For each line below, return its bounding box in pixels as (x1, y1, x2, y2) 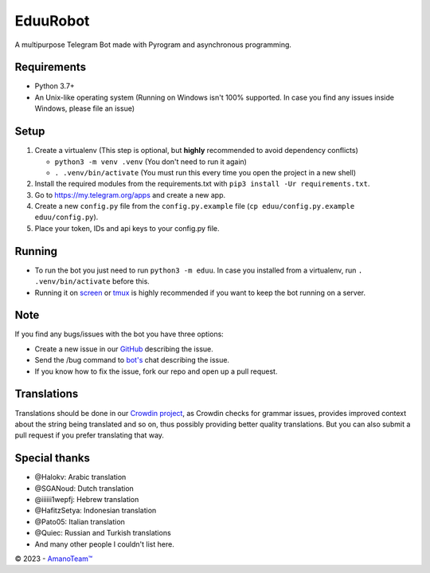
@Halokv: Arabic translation (34, 473, 127, 482)
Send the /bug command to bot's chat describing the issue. (34, 355, 230, 365)
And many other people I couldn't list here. (34, 539, 174, 549)
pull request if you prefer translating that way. (14, 430, 165, 440)
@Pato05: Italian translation (34, 516, 125, 526)
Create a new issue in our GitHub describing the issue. (34, 343, 214, 354)
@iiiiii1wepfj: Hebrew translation (34, 495, 139, 504)
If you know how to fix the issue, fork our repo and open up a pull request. (34, 367, 278, 376)
